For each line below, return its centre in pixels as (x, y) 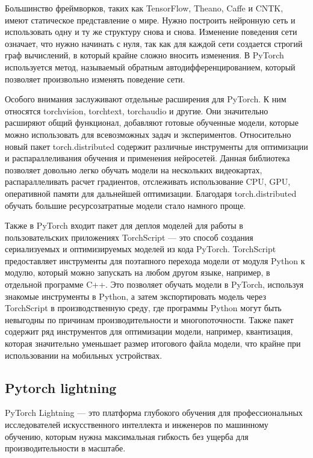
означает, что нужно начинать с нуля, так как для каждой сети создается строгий (154, 43)
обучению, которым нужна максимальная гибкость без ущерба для (127, 436)
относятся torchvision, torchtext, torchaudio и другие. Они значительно (137, 110)
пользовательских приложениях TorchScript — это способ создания (129, 237)
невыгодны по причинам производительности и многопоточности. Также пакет (149, 319)
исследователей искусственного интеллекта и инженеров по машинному (137, 425)
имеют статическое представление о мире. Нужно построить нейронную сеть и (150, 20)
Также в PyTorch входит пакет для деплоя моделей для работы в (124, 225)
